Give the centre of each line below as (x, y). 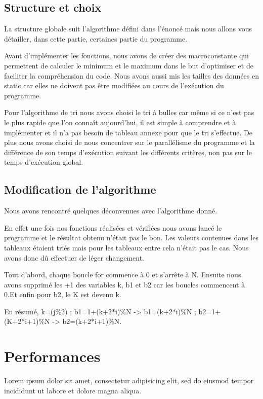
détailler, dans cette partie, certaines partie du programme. (96, 38)
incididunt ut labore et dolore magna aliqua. (73, 390)
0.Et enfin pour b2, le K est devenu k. (63, 294)
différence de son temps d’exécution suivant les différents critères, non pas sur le (128, 152)
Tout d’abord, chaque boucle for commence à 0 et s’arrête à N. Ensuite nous (123, 275)
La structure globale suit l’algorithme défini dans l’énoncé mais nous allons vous (128, 29)
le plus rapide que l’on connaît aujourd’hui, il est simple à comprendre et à (120, 122)
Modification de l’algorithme (80, 189)
